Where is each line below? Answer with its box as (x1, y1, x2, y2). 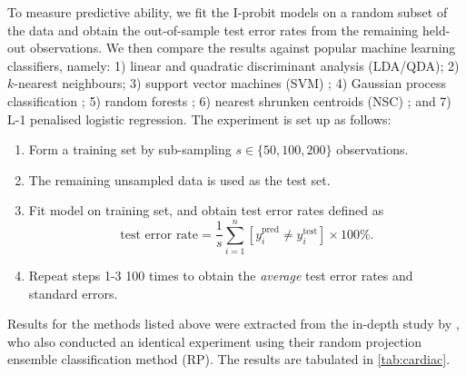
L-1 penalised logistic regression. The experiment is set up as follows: (7, 109, 392, 128)
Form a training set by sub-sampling (28, 140, 232, 159)
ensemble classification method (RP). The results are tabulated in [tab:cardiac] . (7, 350, 451, 369)
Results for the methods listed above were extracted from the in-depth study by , (7, 314, 460, 333)
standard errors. (28, 283, 118, 302)
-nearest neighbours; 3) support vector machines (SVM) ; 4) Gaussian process (14, 74, 447, 93)
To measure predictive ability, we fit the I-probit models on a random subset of (7, 3, 448, 21)
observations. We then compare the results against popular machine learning (29, 38, 456, 57)
